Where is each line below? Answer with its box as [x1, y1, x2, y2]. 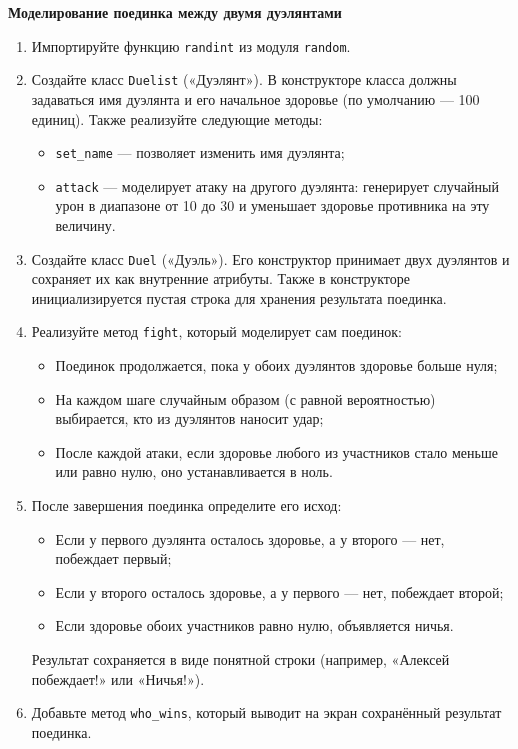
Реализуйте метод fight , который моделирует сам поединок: [31, 321, 402, 342]
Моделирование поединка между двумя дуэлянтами [8, 2, 342, 22]
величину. [55, 215, 116, 235]
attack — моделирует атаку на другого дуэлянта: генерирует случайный [55, 175, 499, 196]
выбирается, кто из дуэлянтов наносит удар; [55, 408, 324, 429]
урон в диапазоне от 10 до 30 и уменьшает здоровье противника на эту [55, 195, 490, 216]
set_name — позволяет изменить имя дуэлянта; [55, 142, 345, 163]
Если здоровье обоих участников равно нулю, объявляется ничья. [55, 615, 454, 636]
